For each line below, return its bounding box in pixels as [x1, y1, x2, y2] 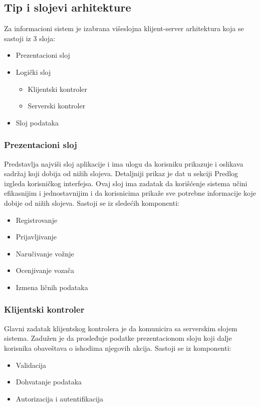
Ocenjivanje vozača [16, 265, 75, 276]
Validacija [16, 359, 47, 370]
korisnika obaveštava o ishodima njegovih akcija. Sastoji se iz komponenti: [4, 342, 231, 353]
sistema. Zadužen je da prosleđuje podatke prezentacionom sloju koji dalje [4, 333, 232, 343]
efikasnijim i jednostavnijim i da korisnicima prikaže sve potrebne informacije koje [4, 188, 256, 198]
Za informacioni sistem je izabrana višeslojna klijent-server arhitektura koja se [4, 23, 244, 34]
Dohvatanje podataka [16, 376, 82, 387]
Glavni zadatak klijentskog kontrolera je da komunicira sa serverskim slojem [4, 323, 237, 333]
